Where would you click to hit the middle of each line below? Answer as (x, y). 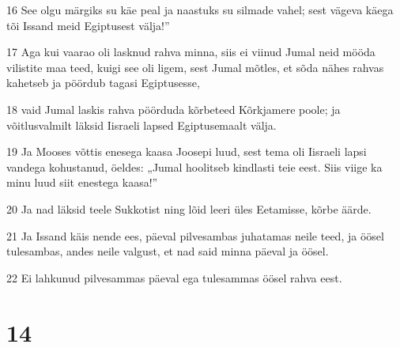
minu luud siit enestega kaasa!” (82, 182)
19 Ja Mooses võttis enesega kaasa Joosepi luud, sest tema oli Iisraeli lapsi (187, 151)
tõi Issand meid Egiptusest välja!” (88, 25)
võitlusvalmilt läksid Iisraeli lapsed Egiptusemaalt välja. (142, 125)
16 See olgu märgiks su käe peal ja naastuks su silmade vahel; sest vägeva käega (200, 9)
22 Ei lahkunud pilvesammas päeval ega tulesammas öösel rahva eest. (174, 277)
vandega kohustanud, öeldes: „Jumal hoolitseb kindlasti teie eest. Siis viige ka (194, 166)
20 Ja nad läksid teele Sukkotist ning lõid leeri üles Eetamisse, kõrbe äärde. (189, 208)
